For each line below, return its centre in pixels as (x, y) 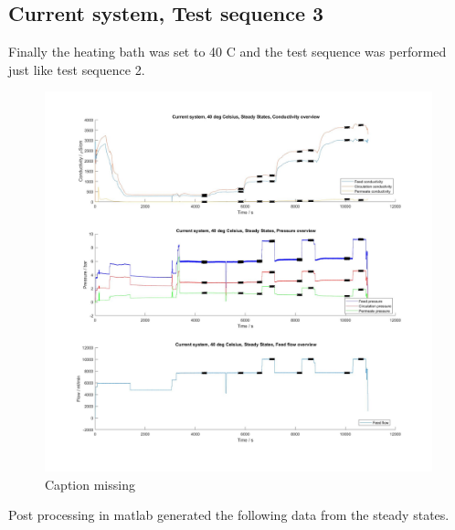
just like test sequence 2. (77, 69)
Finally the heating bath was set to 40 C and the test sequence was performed (227, 52)
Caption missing (90, 484)
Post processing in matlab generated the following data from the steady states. (229, 515)
